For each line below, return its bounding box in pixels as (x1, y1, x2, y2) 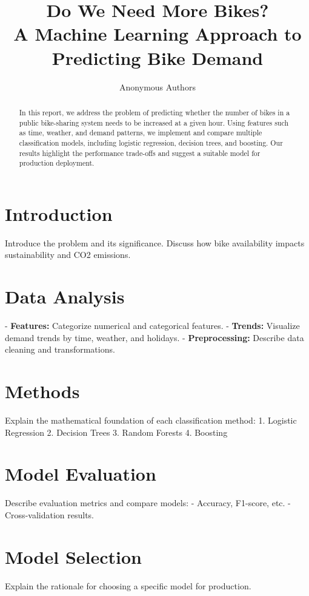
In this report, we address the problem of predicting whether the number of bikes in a (19, 107, 290, 117)
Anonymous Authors (119, 80, 196, 93)
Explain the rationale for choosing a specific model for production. (5, 579, 251, 592)
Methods (5, 379, 80, 404)
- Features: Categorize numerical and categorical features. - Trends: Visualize (5, 319, 300, 332)
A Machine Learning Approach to (13, 21, 302, 46)
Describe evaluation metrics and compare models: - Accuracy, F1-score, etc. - (5, 496, 291, 509)
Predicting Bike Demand (51, 45, 264, 70)
